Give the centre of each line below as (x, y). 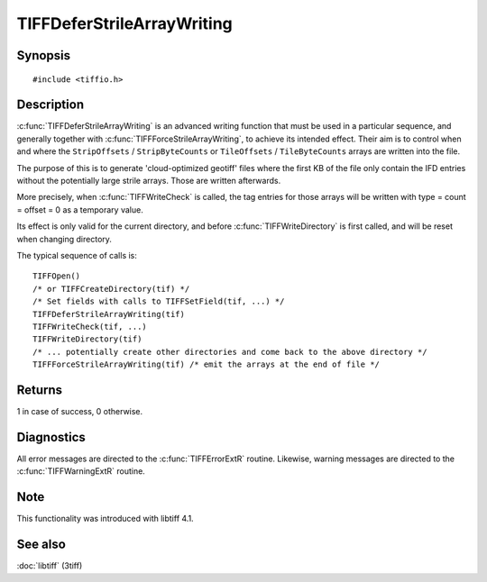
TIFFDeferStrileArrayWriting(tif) (109, 314)
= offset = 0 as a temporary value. (80, 209)
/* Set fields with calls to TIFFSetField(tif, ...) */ (159, 301)
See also (41, 545)
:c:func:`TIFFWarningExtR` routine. (81, 471)
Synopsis (44, 55)
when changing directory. (64, 239)
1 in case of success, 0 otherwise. (80, 412)
